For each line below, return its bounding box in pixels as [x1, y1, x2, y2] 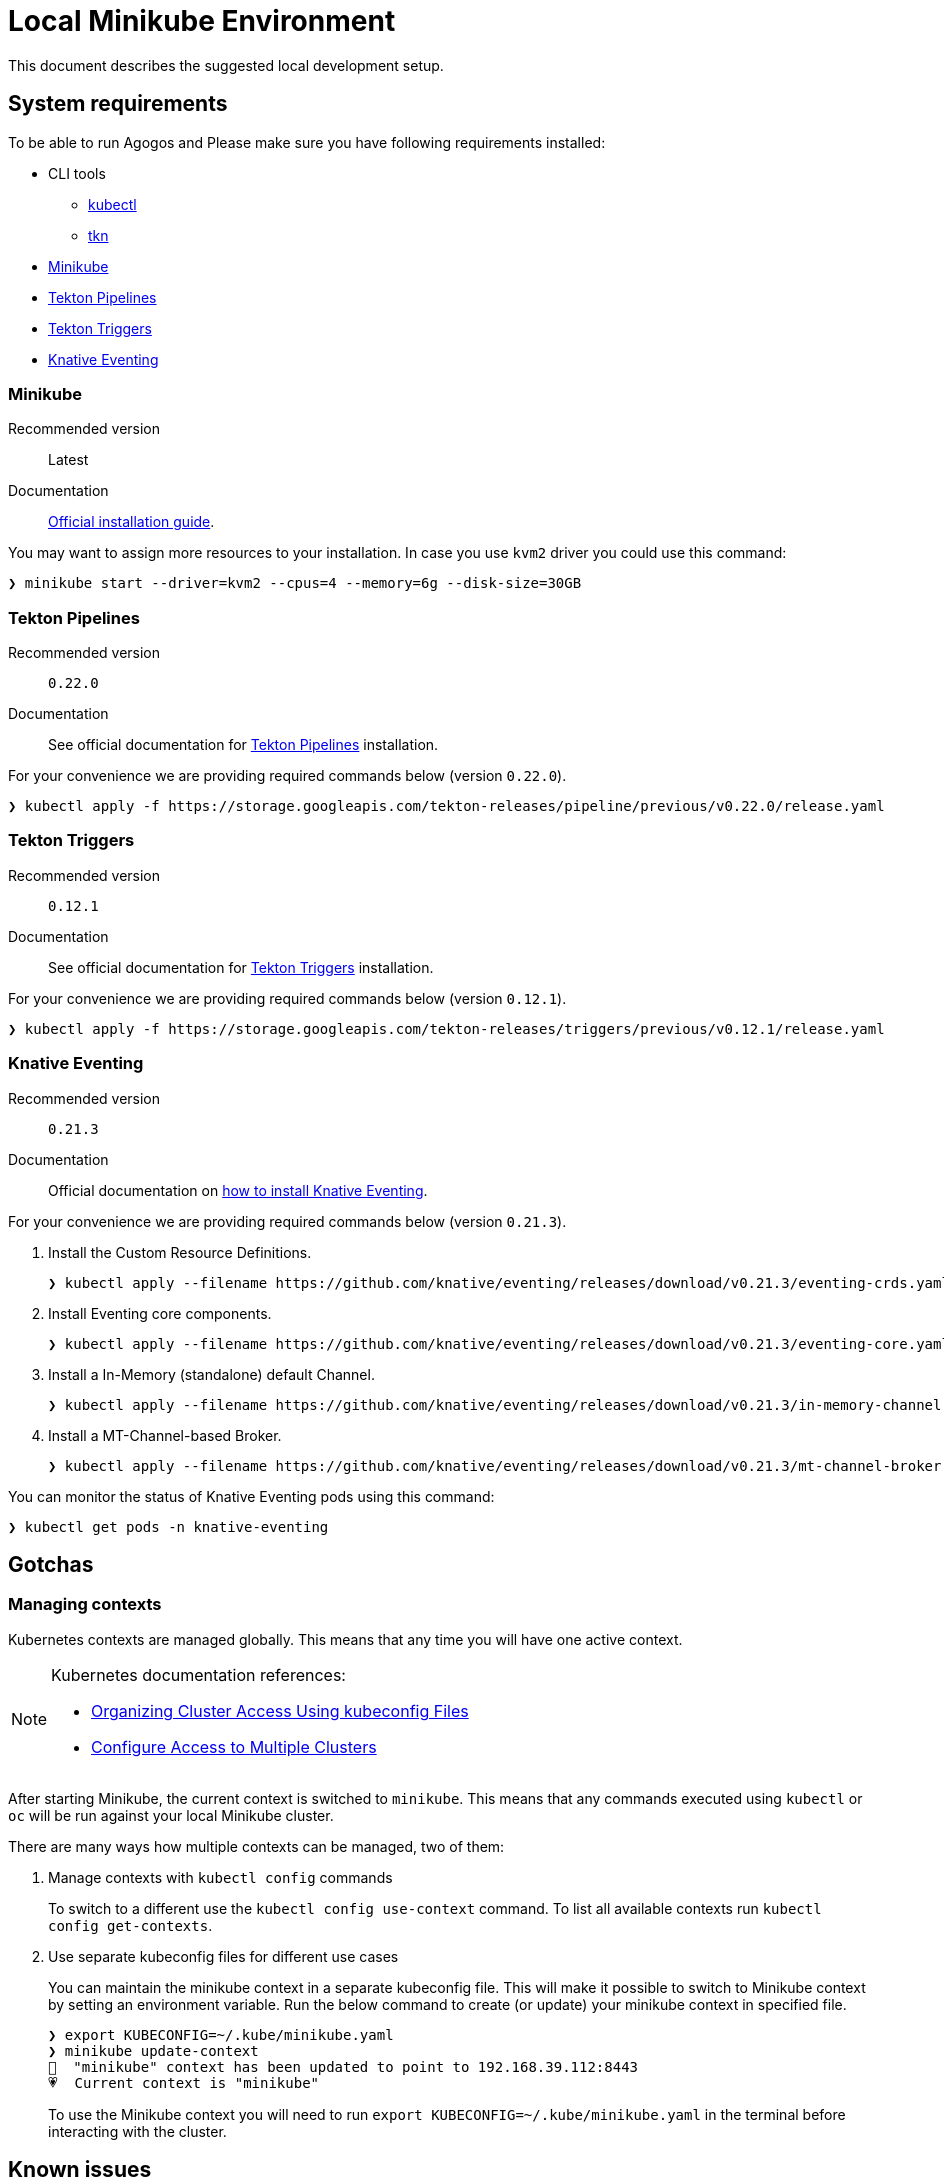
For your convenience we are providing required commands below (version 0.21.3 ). [8, 1212, 567, 1230]
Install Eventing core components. [48, 1304, 272, 1322]
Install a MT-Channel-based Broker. [48, 1426, 282, 1444]
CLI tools [48, 164, 106, 182]
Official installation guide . [48, 513, 215, 531]
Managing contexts [8, 1594, 162, 1615]
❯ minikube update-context [48, 2042, 259, 2059]
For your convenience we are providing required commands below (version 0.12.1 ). [8, 989, 567, 1007]
